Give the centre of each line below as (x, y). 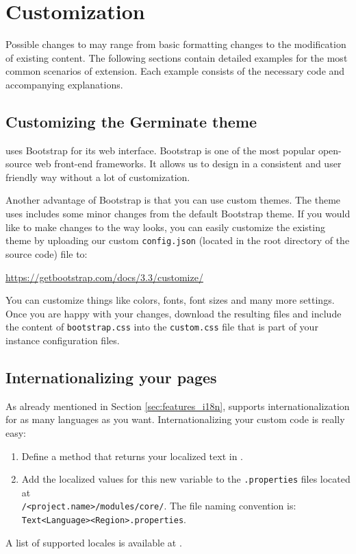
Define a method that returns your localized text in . (132, 456)
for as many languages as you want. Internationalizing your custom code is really (175, 419)
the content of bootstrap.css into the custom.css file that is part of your (162, 327)
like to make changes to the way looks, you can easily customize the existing (165, 227)
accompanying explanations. (64, 84)
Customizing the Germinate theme (131, 121)
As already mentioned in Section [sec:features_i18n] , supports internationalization (178, 406)
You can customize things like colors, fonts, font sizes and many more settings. (170, 300)
